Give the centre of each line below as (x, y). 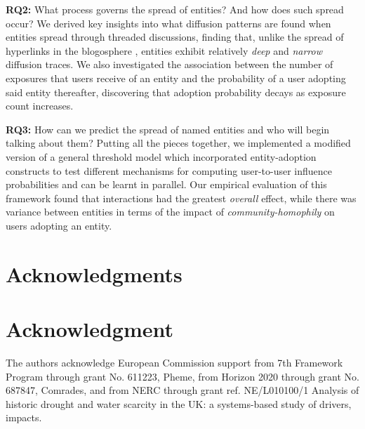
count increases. (40, 106)
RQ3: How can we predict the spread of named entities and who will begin (168, 129)
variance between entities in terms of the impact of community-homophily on (170, 212)
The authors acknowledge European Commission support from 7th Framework (174, 362)
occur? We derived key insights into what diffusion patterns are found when (168, 23)
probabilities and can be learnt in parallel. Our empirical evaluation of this (166, 184)
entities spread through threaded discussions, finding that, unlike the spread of (175, 37)
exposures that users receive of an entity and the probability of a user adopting (176, 78)
